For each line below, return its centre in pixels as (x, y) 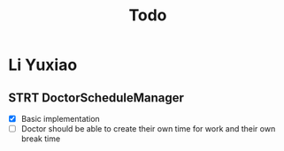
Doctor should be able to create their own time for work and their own (148, 129)
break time (41, 139)
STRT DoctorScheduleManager (96, 98)
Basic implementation (61, 119)
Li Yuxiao (43, 65)
